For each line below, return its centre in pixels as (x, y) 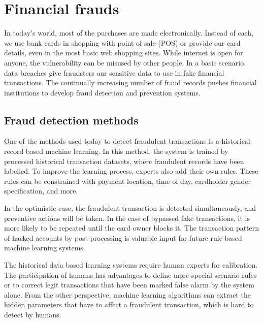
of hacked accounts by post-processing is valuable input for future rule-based (123, 237)
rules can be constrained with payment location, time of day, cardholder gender (128, 181)
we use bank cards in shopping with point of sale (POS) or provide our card (122, 42)
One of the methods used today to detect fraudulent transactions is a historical (127, 141)
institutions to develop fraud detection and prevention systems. (102, 92)
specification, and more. (41, 191)
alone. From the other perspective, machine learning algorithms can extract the (127, 294)
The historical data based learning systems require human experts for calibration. (131, 265)
